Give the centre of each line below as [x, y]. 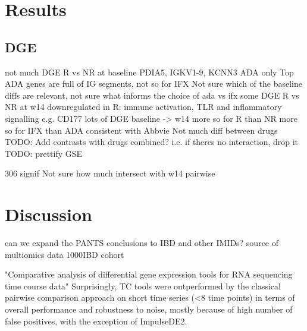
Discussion [48, 214]
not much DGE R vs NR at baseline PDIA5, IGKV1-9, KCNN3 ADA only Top [149, 72]
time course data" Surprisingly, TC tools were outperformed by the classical [143, 286]
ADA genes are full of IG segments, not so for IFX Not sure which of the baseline [153, 83]
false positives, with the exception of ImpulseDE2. [96, 321]
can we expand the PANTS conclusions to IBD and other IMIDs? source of [142, 243]
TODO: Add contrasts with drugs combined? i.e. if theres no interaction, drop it [152, 142]
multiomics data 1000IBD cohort [65, 254]
